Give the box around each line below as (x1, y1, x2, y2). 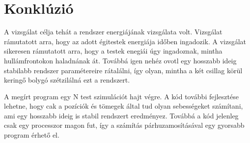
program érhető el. (4, 130, 59, 140)
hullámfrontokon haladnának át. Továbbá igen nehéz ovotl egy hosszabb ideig (4, 55, 237, 65)
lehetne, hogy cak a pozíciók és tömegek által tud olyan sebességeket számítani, (4, 101, 243, 111)
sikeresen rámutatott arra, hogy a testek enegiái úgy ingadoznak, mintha (4, 46, 222, 56)
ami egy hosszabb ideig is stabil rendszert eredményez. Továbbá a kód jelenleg (4, 110, 239, 120)
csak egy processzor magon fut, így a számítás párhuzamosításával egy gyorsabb (4, 120, 245, 130)
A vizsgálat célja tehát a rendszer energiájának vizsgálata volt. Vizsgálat (4, 27, 222, 37)
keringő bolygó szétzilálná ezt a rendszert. (4, 75, 130, 85)
